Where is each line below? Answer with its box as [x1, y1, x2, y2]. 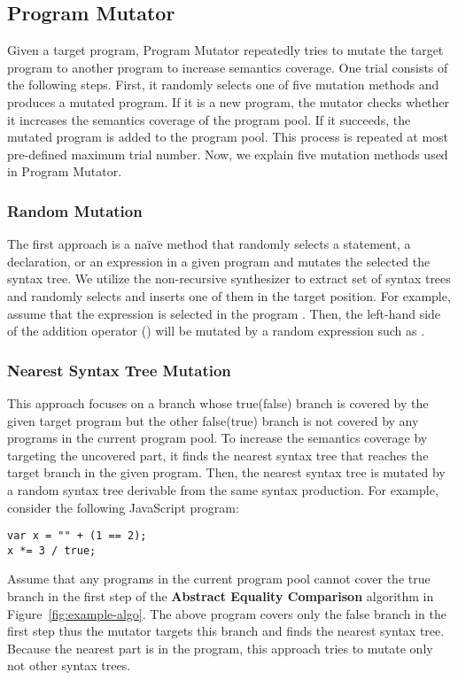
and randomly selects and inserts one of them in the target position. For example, [7, 286, 451, 305]
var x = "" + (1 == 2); [7, 529, 147, 543]
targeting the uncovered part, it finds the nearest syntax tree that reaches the [7, 445, 429, 464]
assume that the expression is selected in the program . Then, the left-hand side [7, 304, 441, 322]
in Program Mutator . [7, 162, 122, 181]
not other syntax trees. [7, 656, 131, 675]
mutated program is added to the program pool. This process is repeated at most [7, 127, 449, 146]
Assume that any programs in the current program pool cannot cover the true [7, 569, 431, 588]
